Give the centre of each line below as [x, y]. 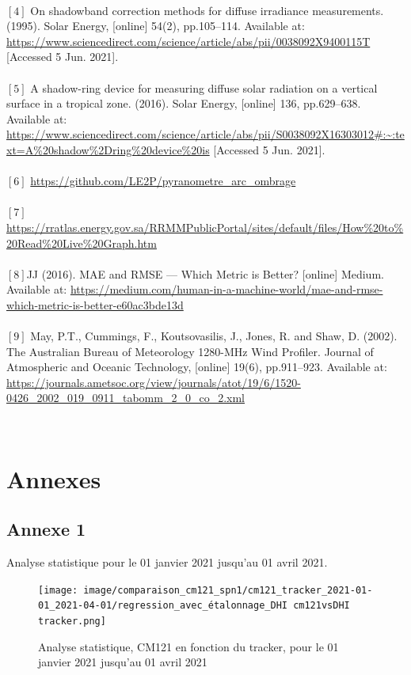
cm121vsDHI [322, 606]
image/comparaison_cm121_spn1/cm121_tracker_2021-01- [228, 590]
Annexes [54, 478]
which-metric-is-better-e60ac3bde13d [95, 304]
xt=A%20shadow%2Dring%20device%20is [108, 149]
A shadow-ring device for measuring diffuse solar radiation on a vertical [204, 87]
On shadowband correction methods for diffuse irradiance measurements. [207, 10]
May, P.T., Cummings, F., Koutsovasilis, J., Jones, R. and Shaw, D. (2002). [214, 336]
